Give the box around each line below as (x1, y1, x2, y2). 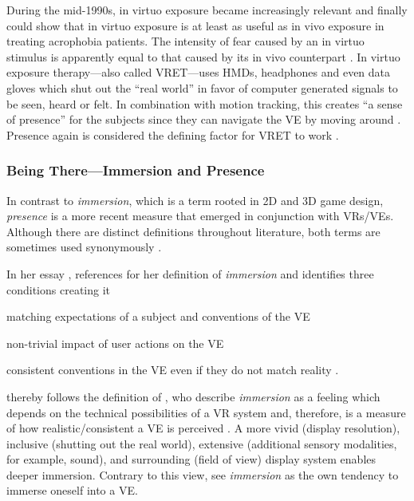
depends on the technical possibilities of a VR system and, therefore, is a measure (6, 404, 406, 420)
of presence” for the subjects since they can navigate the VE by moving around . (6, 111, 401, 128)
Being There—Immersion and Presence (6, 160, 265, 180)
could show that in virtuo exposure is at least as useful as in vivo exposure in (6, 17, 384, 34)
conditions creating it (6, 281, 111, 298)
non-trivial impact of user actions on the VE (6, 334, 224, 351)
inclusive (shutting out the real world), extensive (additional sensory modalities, (6, 435, 397, 452)
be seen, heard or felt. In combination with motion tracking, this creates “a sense (6, 95, 403, 112)
